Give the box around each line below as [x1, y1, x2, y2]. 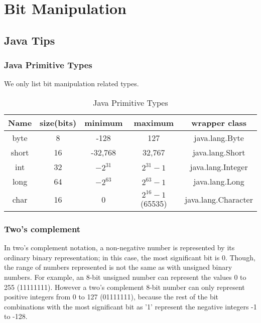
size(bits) [40, 116, 77, 128]
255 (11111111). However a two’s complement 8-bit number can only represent [4, 281, 245, 292]
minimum [84, 116, 123, 128]
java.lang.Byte [194, 131, 244, 143]
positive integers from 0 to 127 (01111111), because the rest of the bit [4, 291, 218, 302]
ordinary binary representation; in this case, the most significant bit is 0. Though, [4, 252, 255, 262]
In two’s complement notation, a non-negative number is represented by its [4, 242, 235, 253]
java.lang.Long [193, 175, 244, 187]
